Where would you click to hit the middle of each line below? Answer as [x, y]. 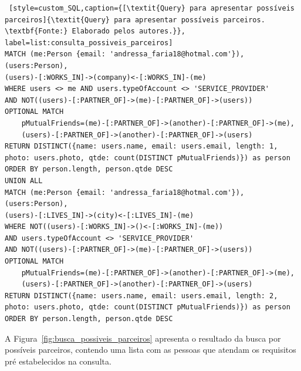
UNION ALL [24, 181]
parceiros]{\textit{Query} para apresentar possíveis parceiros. [135, 20]
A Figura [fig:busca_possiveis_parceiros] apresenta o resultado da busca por [143, 338]
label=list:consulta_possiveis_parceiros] [89, 43]
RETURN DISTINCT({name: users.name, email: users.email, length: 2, [141, 296]
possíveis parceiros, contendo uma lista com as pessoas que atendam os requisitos [150, 350]
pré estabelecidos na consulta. [58, 361]
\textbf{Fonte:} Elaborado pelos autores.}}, [95, 31]
